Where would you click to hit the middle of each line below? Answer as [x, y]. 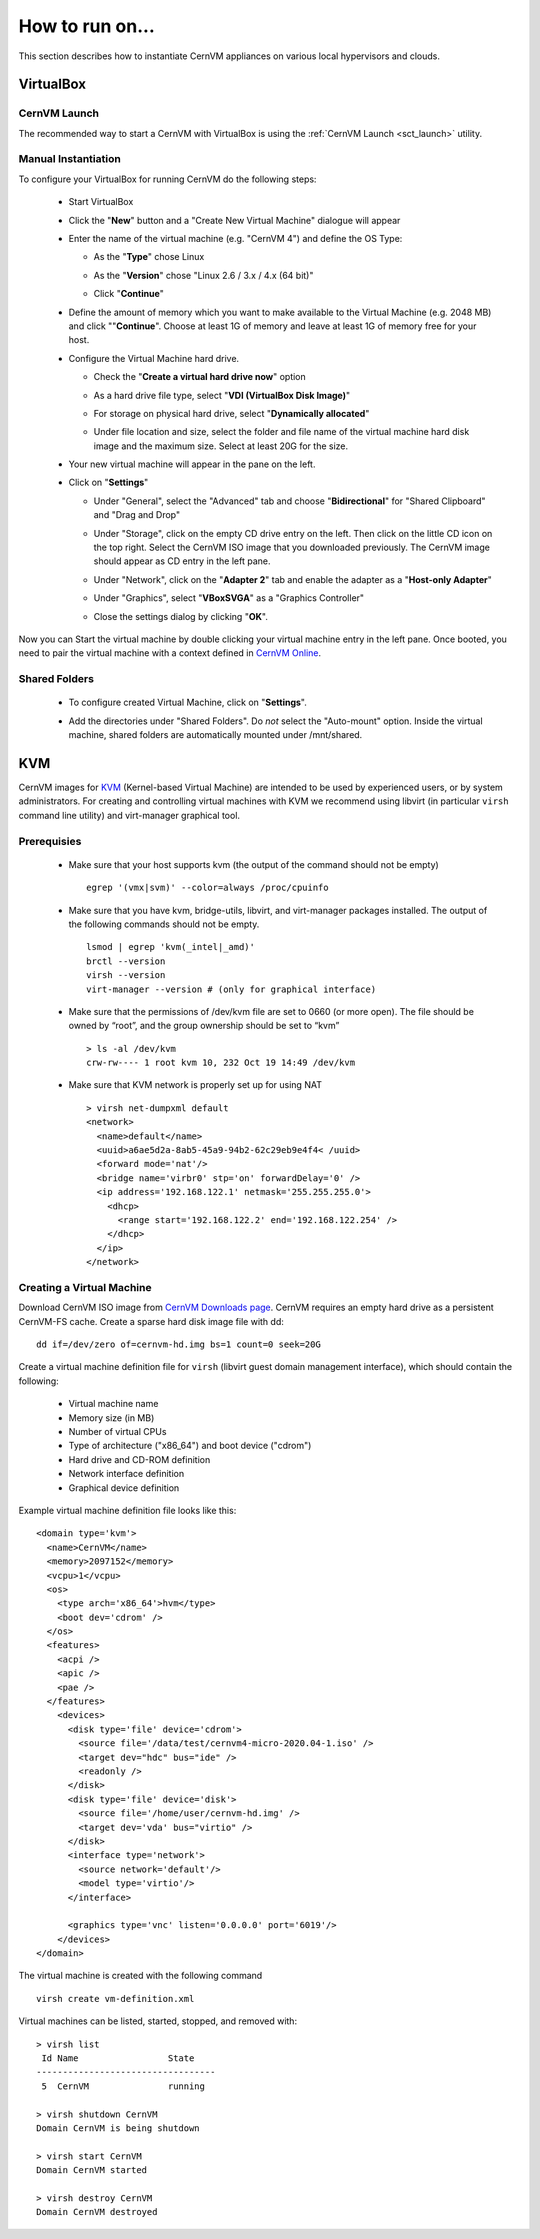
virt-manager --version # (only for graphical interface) [231, 989]
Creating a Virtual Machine [85, 1287]
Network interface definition [126, 1474]
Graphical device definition [124, 1487]
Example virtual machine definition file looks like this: [127, 1510]
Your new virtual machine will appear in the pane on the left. [192, 464]
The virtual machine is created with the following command [140, 1976]
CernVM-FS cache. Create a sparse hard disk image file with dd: [151, 1321]
